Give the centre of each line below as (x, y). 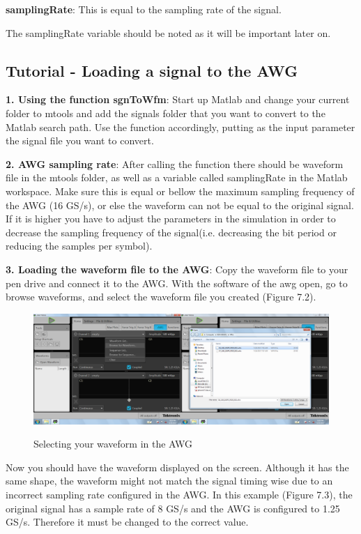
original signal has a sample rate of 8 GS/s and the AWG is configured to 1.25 (173, 508)
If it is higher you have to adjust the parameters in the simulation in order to (171, 219)
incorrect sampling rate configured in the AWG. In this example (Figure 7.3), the (179, 495)
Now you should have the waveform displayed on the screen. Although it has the (177, 467)
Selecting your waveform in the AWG (113, 444)
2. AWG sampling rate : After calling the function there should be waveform (175, 163)
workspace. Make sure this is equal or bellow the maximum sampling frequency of (180, 191)
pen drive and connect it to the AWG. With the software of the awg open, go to (177, 283)
